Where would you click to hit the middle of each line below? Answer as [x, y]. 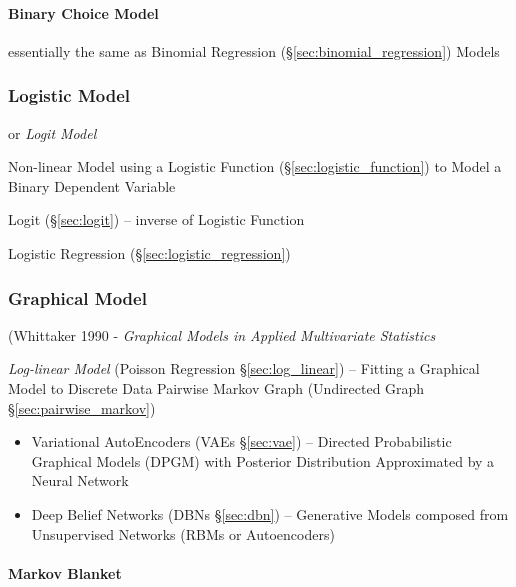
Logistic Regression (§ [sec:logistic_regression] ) [149, 252]
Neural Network [80, 480]
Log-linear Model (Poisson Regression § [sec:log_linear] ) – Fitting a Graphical [244, 368]
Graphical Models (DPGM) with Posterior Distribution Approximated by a [263, 460]
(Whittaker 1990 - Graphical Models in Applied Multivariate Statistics [222, 334]
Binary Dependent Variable [92, 185]
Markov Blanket [65, 572]
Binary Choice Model [83, 12]
